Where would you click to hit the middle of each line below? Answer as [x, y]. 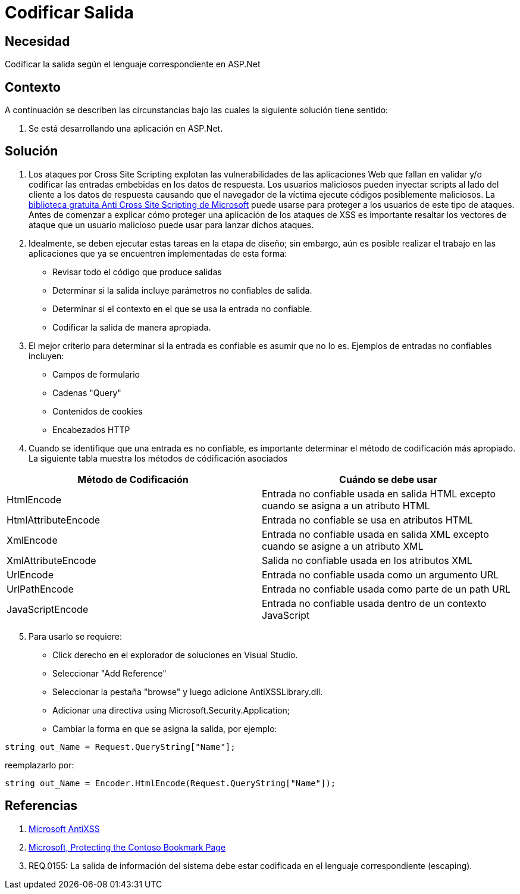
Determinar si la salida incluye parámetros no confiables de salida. [182, 290]
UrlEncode [30, 574]
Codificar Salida [69, 13]
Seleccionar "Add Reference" [109, 673]
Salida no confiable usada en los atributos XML [367, 560]
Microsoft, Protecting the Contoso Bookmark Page [127, 847]
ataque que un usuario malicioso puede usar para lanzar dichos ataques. [171, 225]
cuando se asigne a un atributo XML [343, 546]
